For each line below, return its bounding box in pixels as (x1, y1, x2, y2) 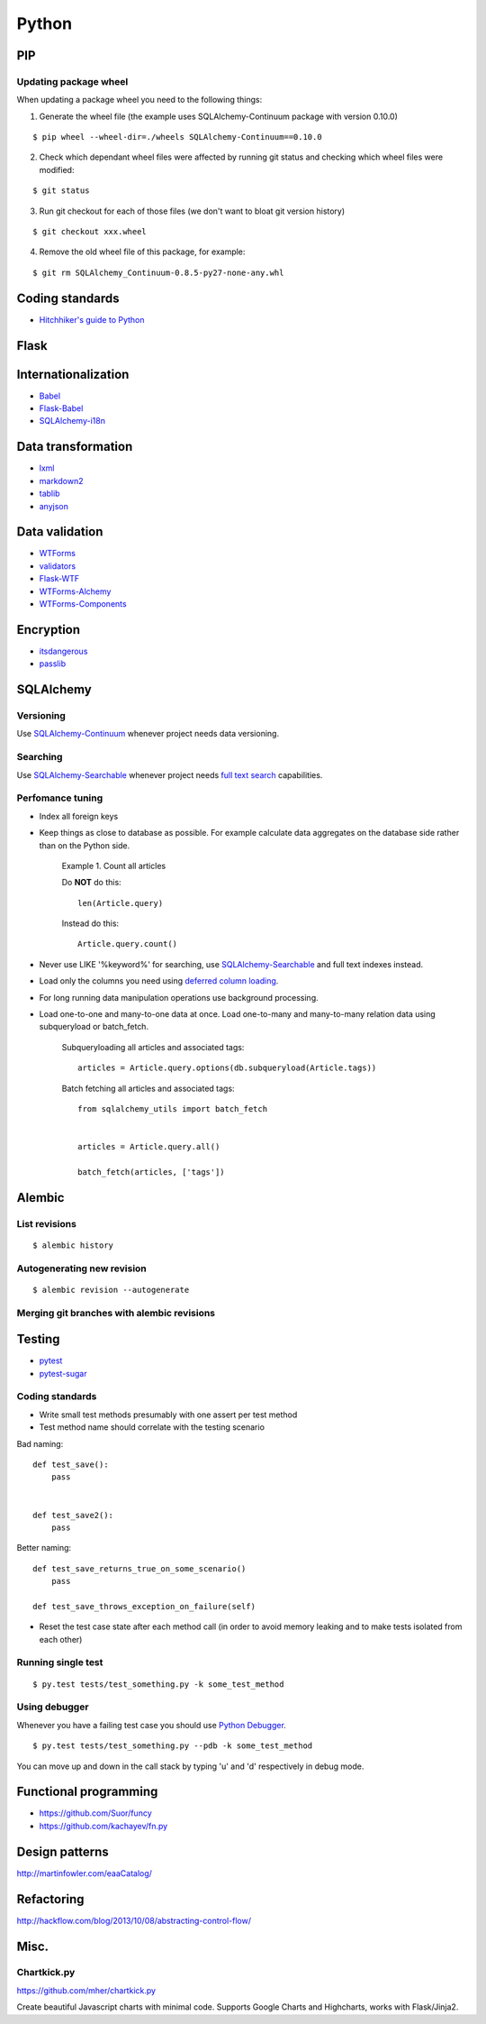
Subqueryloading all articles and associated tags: (61, 1041, 245, 1052)
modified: (39, 164, 75, 175)
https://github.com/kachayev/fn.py (39, 1820, 168, 1831)
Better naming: (16, 1543, 72, 1553)
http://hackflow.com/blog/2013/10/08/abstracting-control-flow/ (16, 1915, 252, 1926)
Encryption (16, 622, 81, 637)
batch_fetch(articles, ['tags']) (77, 1167, 225, 1177)
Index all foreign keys (39, 811, 119, 821)
